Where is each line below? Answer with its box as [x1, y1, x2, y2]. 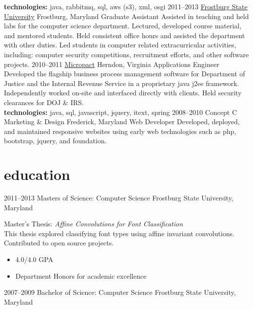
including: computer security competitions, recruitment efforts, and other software [4, 49, 249, 59]
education [4, 164, 70, 184]
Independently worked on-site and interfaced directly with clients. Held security [4, 88, 242, 98]
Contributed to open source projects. [4, 238, 114, 248]
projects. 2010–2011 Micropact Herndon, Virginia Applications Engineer [4, 59, 219, 69]
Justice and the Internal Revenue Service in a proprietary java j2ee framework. [4, 78, 239, 88]
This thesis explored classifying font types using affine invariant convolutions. [4, 228, 234, 238]
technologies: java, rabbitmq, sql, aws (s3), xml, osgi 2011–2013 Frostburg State [4, 1, 248, 11]
